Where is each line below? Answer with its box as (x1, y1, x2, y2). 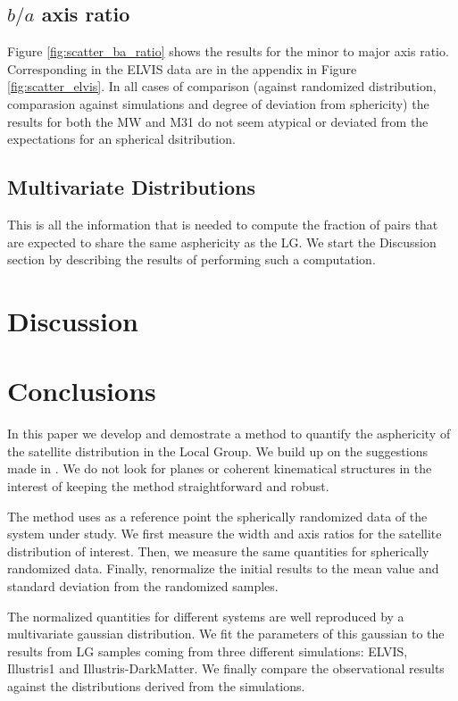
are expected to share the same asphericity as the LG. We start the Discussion (7, 232, 437, 251)
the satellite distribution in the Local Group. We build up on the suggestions (7, 441, 428, 460)
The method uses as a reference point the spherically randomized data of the (7, 506, 428, 525)
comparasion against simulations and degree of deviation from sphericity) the (7, 94, 429, 113)
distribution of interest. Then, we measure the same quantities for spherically (7, 541, 429, 560)
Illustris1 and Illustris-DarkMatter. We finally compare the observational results (7, 659, 445, 678)
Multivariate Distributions (7, 173, 255, 201)
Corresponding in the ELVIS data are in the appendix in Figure (7, 59, 357, 78)
